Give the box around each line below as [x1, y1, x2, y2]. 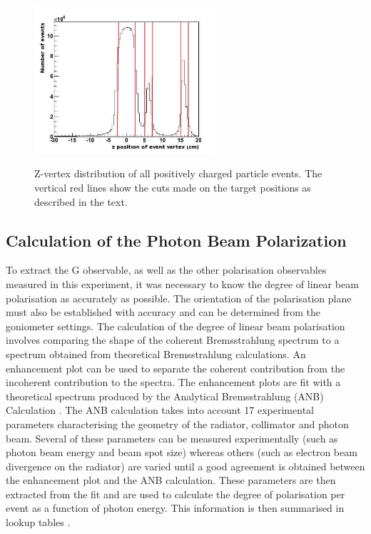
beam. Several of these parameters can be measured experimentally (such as [6, 430, 338, 445]
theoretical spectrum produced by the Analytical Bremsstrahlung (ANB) [6, 388, 324, 403]
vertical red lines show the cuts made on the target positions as [34, 179, 311, 194]
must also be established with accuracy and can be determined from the [6, 305, 321, 320]
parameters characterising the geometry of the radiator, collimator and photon [6, 416, 349, 431]
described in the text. [34, 194, 128, 209]
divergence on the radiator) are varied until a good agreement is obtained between [6, 458, 365, 473]
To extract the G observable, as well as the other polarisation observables [6, 262, 327, 277]
